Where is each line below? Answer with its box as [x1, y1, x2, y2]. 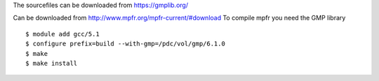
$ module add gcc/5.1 [25, 30, 100, 38]
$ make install [25, 59, 78, 67]
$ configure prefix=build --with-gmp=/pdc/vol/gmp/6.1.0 [25, 40, 226, 48]
